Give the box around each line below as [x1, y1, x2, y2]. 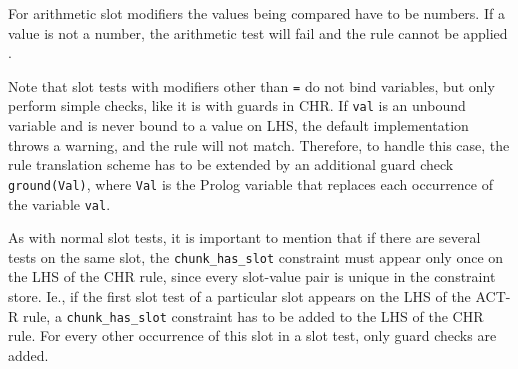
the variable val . [8, 193, 111, 214]
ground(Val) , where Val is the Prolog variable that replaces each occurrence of [8, 173, 493, 194]
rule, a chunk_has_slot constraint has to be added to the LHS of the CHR [22, 305, 484, 326]
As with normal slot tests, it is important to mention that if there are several [8, 227, 481, 248]
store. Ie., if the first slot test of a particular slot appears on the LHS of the [8, 286, 471, 307]
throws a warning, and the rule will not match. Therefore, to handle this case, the [8, 134, 510, 155]
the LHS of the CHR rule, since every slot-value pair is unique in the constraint [8, 266, 496, 287]
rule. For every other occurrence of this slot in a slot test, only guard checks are [8, 325, 497, 346]
